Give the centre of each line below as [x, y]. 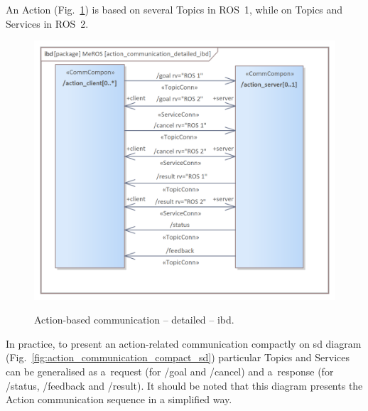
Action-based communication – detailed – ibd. [134, 320]
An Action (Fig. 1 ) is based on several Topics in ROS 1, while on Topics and [174, 9]
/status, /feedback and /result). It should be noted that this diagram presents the [184, 385]
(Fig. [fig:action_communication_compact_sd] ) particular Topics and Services [178, 357]
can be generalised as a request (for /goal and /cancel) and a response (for [170, 371]
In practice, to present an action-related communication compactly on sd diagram [184, 343]
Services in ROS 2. [47, 23]
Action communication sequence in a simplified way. [119, 399]
